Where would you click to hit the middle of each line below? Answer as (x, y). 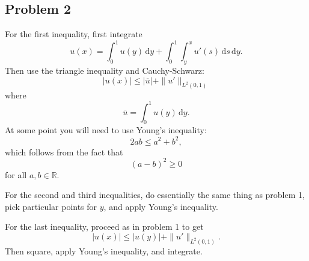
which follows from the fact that (64, 151)
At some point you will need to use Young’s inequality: (106, 130)
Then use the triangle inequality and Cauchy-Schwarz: (105, 70)
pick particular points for (51, 206)
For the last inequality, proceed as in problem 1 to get (104, 226)
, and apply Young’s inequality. (161, 206)
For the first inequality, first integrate (74, 34)
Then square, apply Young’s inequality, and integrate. (104, 250)
